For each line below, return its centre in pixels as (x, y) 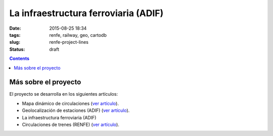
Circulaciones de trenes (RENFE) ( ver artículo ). (71, 124)
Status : (17, 49)
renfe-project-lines (69, 42)
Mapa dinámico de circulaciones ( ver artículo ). (70, 103)
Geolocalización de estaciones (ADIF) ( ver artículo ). (76, 110)
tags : (15, 35)
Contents (19, 58)
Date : (15, 28)
